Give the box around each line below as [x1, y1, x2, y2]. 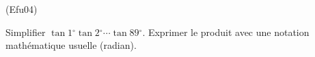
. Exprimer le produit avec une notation [142, 24, 310, 39]
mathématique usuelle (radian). [5, 38, 137, 52]
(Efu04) [5, 2, 38, 16]
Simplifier [5, 24, 46, 39]
